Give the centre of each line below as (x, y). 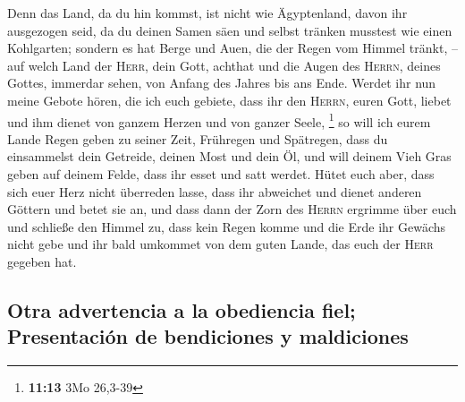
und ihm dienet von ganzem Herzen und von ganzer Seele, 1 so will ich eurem (219, 120)
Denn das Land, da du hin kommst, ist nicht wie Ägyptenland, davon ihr (207, 13)
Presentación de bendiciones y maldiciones (208, 336)
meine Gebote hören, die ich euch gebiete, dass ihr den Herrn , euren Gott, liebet (229, 100)
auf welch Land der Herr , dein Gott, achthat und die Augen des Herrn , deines (224, 65)
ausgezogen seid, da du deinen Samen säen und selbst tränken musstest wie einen (230, 30)
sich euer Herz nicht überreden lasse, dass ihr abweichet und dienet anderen (215, 191)
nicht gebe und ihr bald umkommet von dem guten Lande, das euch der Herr (220, 244)
